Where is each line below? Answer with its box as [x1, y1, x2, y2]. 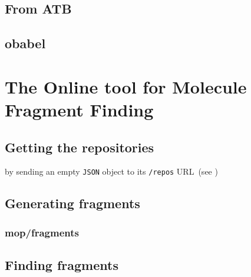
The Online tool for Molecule [5, 74, 247, 98]
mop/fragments [5, 225, 79, 239]
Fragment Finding [5, 97, 154, 121]
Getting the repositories [5, 138, 154, 156]
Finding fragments [5, 256, 118, 273]
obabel [5, 34, 46, 52]
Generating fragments [5, 194, 140, 212]
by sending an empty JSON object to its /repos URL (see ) [5, 165, 218, 178]
